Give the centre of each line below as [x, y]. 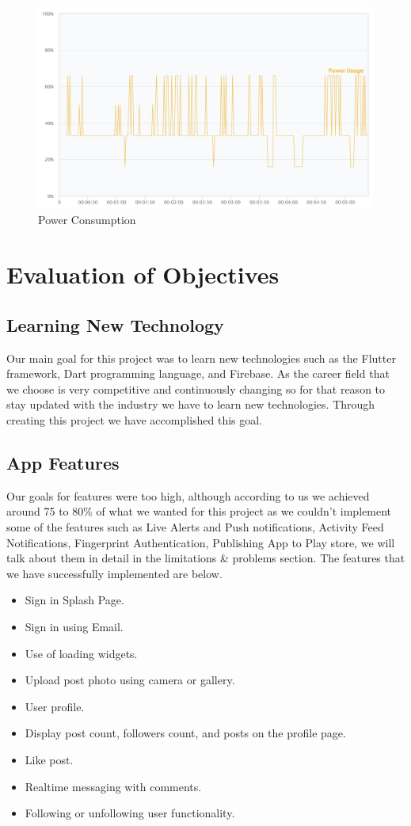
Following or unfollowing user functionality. [130, 813]
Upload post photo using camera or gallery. [130, 680]
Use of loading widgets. [81, 653]
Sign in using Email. [74, 626]
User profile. [55, 706]
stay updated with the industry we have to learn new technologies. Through [191, 404]
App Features [63, 463]
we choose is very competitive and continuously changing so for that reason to [196, 388]
